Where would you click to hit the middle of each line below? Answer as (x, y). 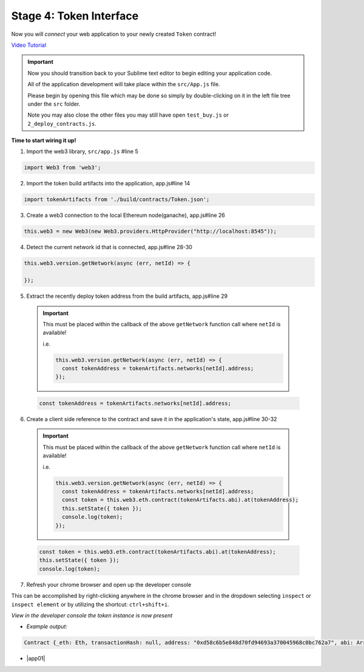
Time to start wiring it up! (44, 140)
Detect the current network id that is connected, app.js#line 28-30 (109, 247)
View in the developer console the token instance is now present (92, 615)
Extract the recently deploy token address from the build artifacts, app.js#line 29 (127, 296)
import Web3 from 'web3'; (62, 168)
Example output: (47, 626)
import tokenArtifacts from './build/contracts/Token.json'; (117, 200)
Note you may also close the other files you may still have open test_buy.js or (128, 115)
